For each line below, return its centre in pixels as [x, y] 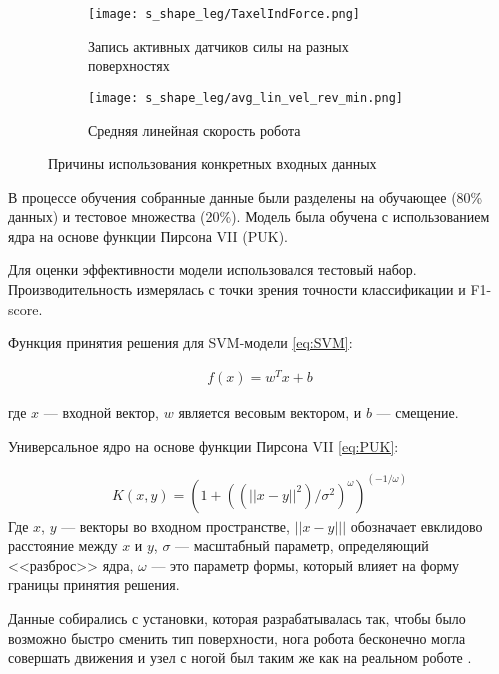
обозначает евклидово [416, 525]
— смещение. [417, 411]
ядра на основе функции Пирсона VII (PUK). [148, 235]
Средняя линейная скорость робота [194, 129]
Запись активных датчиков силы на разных [218, 45]
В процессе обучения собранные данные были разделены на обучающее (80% [245, 196]
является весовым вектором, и [270, 411]
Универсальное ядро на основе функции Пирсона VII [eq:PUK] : [203, 445]
